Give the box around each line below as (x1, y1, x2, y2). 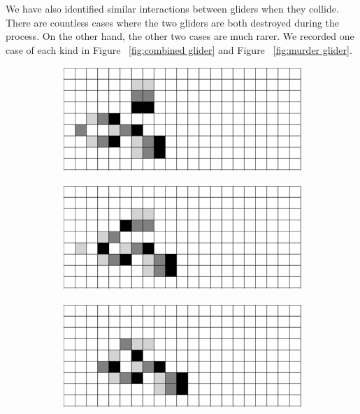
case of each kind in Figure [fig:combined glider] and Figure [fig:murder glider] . (6, 42, 352, 57)
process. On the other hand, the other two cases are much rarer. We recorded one (6, 29, 354, 43)
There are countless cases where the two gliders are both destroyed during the (6, 15, 340, 29)
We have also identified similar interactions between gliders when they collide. (6, 1, 339, 15)
